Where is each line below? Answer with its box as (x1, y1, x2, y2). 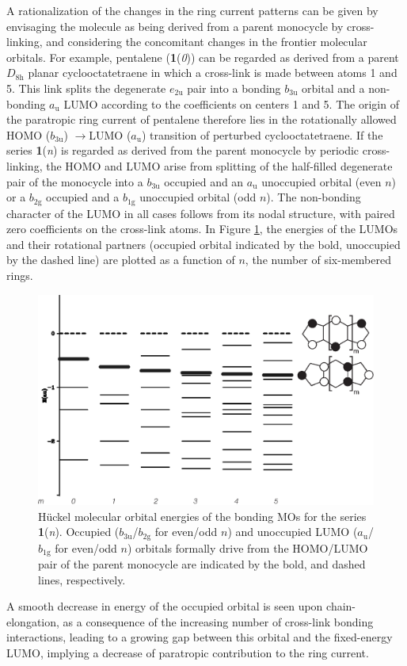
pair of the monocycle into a (6, 173, 143, 189)
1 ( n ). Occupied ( (38, 523, 120, 540)
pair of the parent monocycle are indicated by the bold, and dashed (38, 556, 366, 572)
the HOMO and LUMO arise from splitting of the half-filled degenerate (46, 157, 393, 174)
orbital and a (302, 79, 365, 96)
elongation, (6, 613, 59, 630)
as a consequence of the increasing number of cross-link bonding (63, 613, 374, 630)
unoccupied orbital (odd (139, 189, 257, 205)
